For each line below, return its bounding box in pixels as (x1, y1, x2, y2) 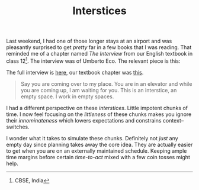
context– (162, 117, 184, 124)
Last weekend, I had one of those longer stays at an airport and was (6, 37, 172, 45)
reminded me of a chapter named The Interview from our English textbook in (6, 50, 193, 57)
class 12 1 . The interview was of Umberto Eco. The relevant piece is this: (6, 56, 181, 65)
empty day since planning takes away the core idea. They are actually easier (6, 141, 193, 148)
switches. (6, 123, 30, 130)
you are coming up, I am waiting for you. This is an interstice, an (20, 86, 177, 94)
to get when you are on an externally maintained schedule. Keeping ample (6, 147, 187, 154)
